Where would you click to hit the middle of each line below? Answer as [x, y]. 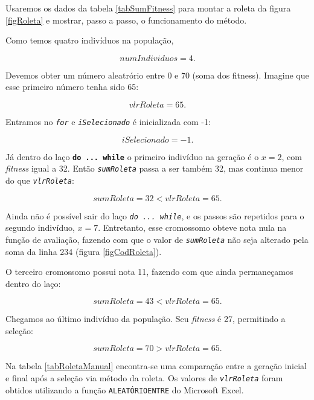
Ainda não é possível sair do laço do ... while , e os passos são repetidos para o [155, 215]
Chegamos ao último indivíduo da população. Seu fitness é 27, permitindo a [146, 319]
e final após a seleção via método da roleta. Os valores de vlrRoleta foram [144, 378]
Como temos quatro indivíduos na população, [90, 40]
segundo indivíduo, [40, 227]
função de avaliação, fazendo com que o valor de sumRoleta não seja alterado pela [157, 239]
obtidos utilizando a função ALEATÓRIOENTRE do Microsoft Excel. [125, 389]
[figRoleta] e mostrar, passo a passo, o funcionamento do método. [126, 20]
